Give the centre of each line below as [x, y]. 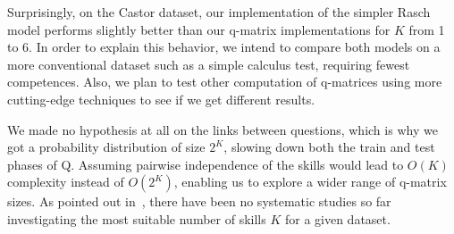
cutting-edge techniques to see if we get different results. [161, 99]
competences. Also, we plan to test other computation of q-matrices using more [225, 82]
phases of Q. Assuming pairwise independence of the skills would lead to [206, 164]
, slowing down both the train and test [329, 147]
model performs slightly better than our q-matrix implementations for [199, 29]
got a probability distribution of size [106, 147]
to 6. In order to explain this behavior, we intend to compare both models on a [224, 47]
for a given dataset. [337, 218]
